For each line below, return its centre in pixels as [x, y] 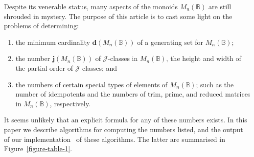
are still [220, 6]
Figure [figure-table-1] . [38, 148]
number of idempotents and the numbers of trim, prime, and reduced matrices [133, 94]
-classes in [123, 58]
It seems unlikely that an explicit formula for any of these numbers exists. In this [126, 120]
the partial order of [44, 68]
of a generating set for [170, 42]
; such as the [215, 84]
